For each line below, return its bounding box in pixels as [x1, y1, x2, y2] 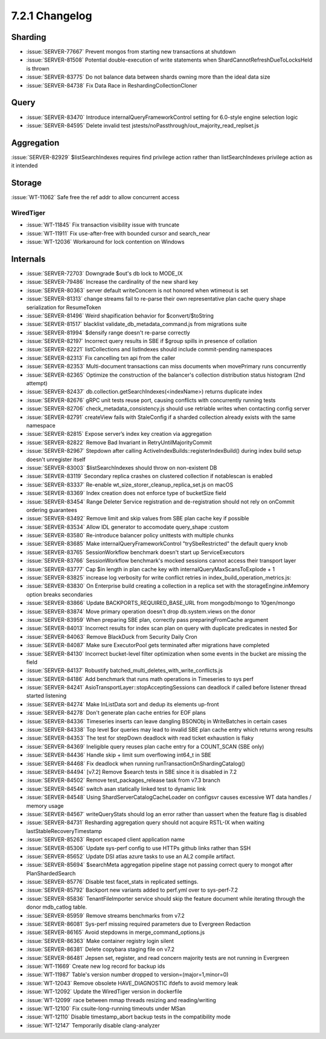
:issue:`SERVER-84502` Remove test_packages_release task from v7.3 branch [26, 776, 220, 784]
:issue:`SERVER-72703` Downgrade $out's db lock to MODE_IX [26, 269, 184, 277]
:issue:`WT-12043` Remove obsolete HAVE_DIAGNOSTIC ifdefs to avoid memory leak [26, 979, 238, 986]
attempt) [26, 380, 48, 387]
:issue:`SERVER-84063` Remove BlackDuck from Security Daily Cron [26, 633, 197, 640]
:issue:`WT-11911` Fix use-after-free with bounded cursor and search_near [26, 229, 211, 237]
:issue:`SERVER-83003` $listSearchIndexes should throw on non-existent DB [26, 464, 217, 471]
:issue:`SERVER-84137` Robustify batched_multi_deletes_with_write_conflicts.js [26, 667, 223, 674]
